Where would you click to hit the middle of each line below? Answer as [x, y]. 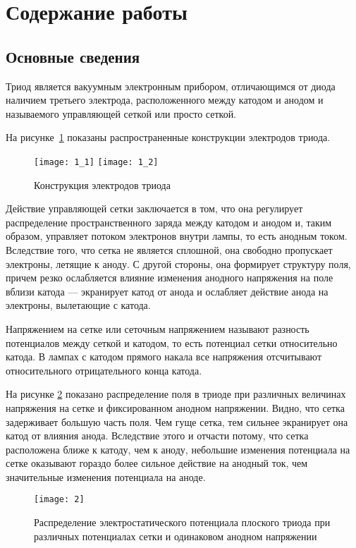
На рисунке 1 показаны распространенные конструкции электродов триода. [168, 137]
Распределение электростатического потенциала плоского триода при [182, 522]
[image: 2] [59, 500]
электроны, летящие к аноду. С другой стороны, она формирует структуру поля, [178, 263]
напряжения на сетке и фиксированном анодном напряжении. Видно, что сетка [175, 407]
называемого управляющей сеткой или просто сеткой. [121, 113]
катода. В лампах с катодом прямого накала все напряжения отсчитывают [164, 357]
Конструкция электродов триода [102, 184]
